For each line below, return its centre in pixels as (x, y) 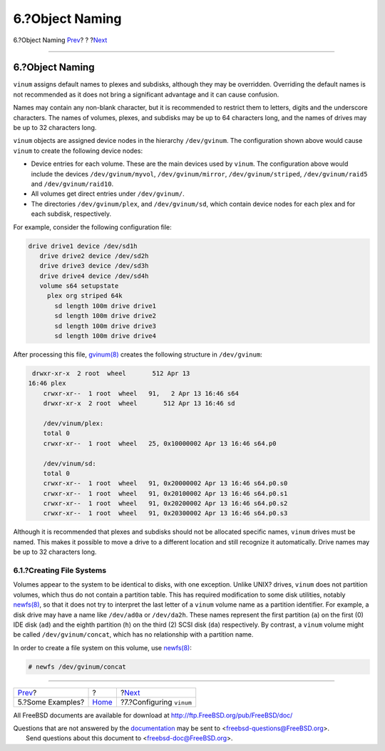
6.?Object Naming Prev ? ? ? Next (60, 40)
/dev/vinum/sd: (70, 463)
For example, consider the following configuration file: (93, 227)
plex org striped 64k (84, 296)
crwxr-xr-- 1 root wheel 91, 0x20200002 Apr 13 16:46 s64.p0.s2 (165, 503)
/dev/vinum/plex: (73, 423)
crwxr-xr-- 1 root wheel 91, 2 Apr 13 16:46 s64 (141, 393)
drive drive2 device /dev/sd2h (94, 256)
